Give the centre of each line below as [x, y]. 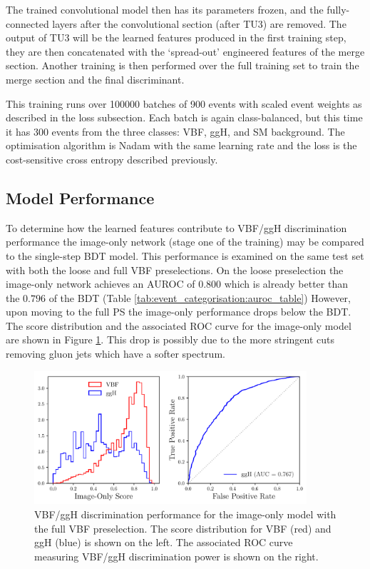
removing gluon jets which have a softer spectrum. [115, 354]
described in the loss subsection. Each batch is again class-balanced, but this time [184, 117]
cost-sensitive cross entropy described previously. [112, 159]
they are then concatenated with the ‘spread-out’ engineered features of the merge [185, 51]
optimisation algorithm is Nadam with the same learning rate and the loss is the [181, 145]
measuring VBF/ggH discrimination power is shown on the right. [176, 556]
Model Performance [80, 197]
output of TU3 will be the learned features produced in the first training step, [176, 37]
